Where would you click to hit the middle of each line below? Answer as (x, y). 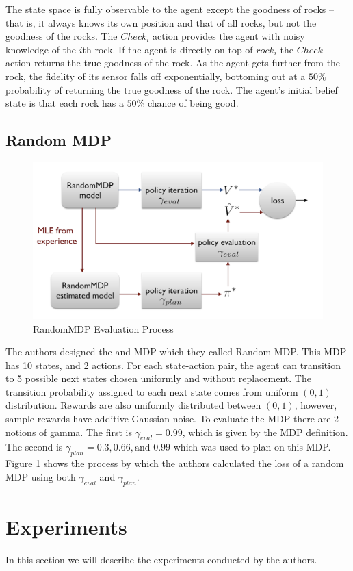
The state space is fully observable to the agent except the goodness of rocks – (170, 9)
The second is (34, 447)
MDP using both (41, 476)
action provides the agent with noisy (229, 36)
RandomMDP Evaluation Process (103, 328)
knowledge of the (41, 49)
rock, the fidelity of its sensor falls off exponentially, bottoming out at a (156, 76)
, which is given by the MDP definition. (265, 432)
